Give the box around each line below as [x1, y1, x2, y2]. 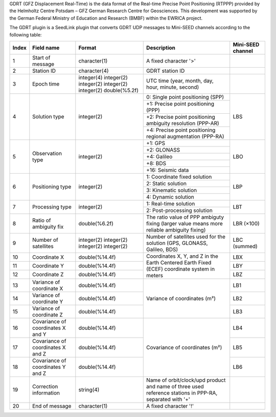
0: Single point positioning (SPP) [146, 93, 224, 100]
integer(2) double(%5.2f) [78, 87, 139, 94]
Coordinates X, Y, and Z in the [146, 253, 218, 260]
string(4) [78, 386, 100, 393]
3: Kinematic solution [146, 186, 197, 194]
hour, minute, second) [146, 84, 199, 91]
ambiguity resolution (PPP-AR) [146, 119, 219, 127]
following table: [9, 31, 42, 38]
